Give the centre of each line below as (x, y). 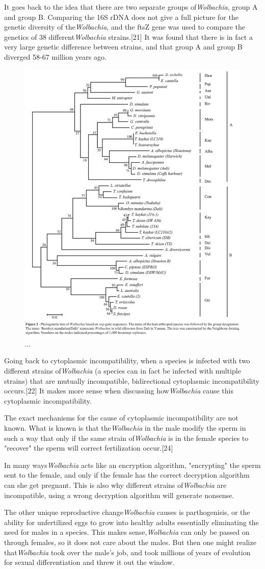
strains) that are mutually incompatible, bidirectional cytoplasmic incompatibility (132, 380)
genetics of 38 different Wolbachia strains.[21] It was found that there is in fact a (128, 36)
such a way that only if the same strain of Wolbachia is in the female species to (126, 438)
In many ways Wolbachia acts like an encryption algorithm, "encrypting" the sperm (132, 465)
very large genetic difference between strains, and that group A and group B (123, 47)
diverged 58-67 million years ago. (55, 56)
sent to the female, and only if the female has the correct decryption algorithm (127, 475)
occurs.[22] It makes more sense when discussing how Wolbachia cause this (119, 391)
